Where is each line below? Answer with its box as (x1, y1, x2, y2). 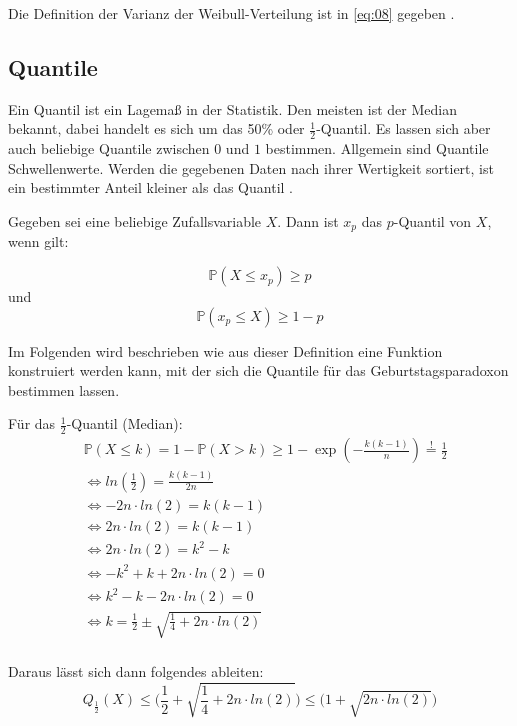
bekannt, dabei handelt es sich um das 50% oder (8, 118, 305, 139)
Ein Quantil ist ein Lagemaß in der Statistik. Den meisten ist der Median (8, 98, 457, 119)
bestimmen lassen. (8, 379, 120, 400)
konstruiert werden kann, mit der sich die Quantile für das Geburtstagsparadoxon (8, 360, 509, 381)
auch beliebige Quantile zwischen (8, 138, 210, 159)
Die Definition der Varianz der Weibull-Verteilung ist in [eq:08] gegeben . (8, 3, 455, 23)
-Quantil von (393, 211, 472, 231)
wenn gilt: (8, 231, 69, 252)
